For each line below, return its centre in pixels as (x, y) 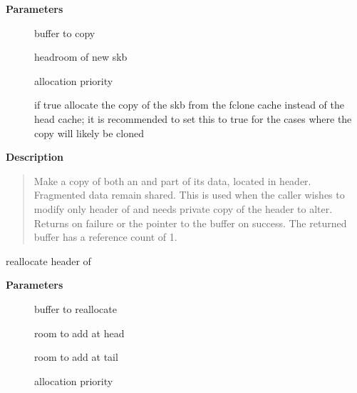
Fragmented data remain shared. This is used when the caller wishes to (189, 195)
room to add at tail (76, 357)
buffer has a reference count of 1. (105, 237)
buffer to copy (65, 33)
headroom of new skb (81, 57)
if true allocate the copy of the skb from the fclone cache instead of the (189, 105)
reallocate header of (48, 260)
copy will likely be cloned (89, 133)
